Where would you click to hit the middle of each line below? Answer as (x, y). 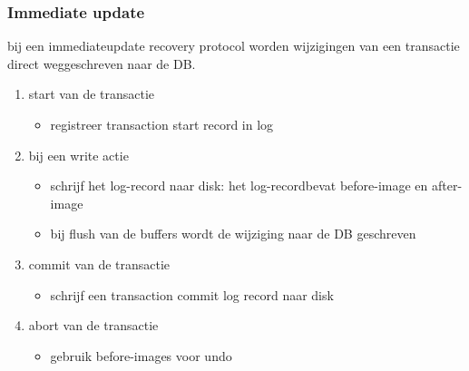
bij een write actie (78, 155)
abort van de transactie (93, 325)
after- (447, 185)
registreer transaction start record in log (162, 124)
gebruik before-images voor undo (141, 355)
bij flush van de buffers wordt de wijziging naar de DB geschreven (233, 234)
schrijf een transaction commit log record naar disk (192, 294)
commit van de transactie (99, 264)
